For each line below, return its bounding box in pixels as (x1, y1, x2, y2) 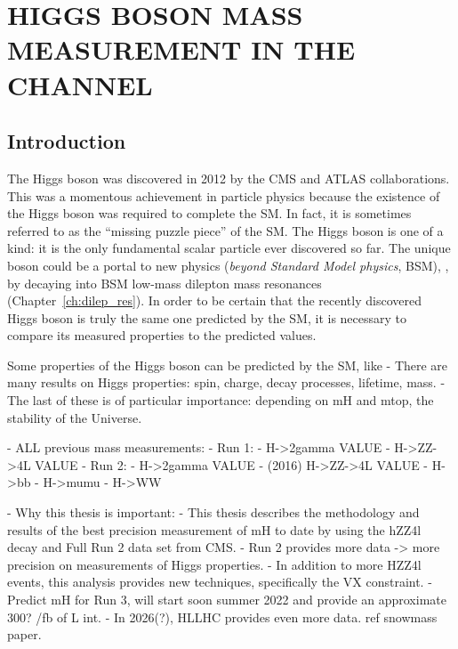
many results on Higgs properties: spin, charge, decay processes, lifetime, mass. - (7, 373, 446, 392)
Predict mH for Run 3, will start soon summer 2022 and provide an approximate (7, 590, 446, 609)
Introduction (7, 127, 126, 155)
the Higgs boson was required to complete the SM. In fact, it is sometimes (7, 204, 412, 223)
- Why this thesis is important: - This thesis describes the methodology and (7, 503, 420, 522)
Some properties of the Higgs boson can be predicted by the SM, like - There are (7, 355, 448, 374)
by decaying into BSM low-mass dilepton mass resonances (7, 273, 322, 292)
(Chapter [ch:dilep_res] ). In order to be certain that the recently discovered (7, 291, 422, 310)
